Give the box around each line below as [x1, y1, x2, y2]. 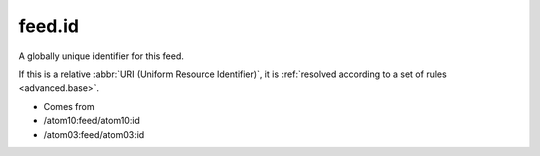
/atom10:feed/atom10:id [43, 115, 140, 127]
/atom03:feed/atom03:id [43, 128, 145, 140]
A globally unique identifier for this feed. [18, 50, 185, 62]
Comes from [43, 100, 95, 112]
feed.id [18, 15, 80, 37]
